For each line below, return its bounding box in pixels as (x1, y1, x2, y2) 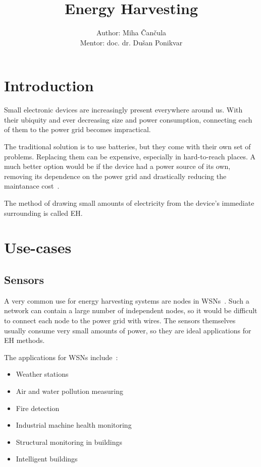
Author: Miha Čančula (96, 27, 167, 38)
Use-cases (4, 237, 72, 258)
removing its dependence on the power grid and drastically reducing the (4, 170, 227, 181)
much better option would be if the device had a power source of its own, (4, 161, 231, 171)
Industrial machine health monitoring (16, 420, 132, 430)
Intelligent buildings (16, 453, 78, 464)
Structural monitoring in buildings (16, 436, 123, 447)
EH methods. (4, 335, 45, 345)
